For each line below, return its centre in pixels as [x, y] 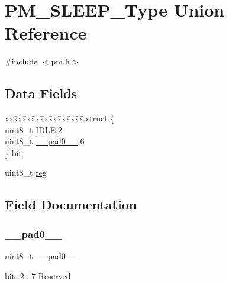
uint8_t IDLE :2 [34, 129]
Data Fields [41, 93]
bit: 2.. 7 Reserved [38, 275]
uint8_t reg [26, 172]
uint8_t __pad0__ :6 [45, 141]
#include [21, 61]
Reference [46, 33]
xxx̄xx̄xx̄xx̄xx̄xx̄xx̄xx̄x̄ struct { [60, 118]
